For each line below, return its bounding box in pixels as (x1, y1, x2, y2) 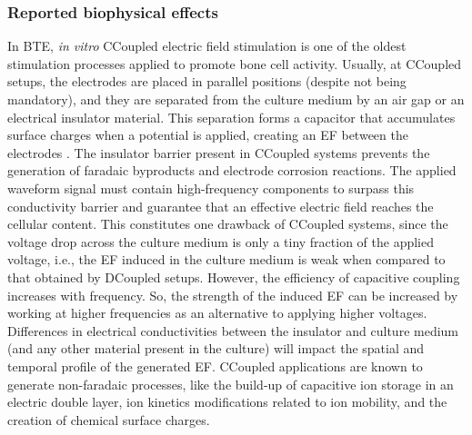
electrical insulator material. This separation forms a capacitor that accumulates (7, 107, 456, 126)
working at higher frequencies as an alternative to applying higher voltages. (7, 303, 427, 322)
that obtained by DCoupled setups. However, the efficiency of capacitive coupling (7, 267, 460, 286)
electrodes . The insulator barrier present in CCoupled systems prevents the (7, 143, 430, 162)
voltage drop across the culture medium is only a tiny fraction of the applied (7, 232, 435, 251)
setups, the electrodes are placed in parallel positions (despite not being (7, 72, 407, 91)
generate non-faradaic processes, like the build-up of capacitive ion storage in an (7, 374, 454, 393)
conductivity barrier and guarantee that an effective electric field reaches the (7, 196, 434, 215)
